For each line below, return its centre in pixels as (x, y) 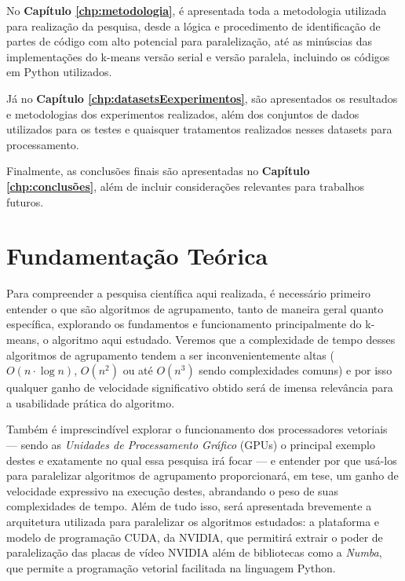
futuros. (25, 201)
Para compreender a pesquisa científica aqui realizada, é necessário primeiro (188, 293)
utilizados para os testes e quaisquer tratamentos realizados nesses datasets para (199, 129)
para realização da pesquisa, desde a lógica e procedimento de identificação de (193, 26)
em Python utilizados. (59, 72)
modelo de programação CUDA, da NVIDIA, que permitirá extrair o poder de (195, 537)
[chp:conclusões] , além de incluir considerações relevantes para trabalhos (185, 186)
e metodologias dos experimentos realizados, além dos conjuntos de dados (183, 113)
